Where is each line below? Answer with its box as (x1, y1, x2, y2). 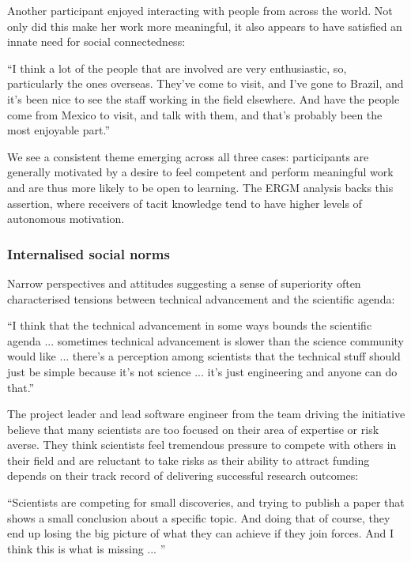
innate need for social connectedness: (7, 33, 186, 50)
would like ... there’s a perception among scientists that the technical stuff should (7, 348, 401, 364)
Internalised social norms (7, 243, 170, 263)
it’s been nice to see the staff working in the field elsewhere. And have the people (7, 90, 400, 107)
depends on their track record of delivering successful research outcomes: (7, 467, 359, 484)
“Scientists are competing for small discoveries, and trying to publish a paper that (7, 494, 405, 511)
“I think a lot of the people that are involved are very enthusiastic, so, (7, 59, 347, 76)
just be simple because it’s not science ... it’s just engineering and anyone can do (7, 363, 398, 379)
